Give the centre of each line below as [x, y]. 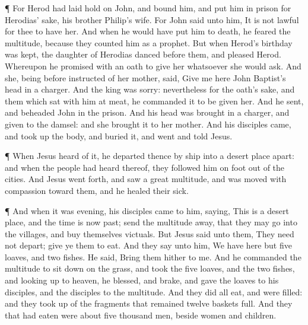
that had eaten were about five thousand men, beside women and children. [141, 315]
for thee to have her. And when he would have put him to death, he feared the [148, 31]
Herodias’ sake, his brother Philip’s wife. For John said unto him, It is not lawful [152, 19]
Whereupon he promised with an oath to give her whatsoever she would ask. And [153, 66]
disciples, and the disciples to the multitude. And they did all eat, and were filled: [154, 291]
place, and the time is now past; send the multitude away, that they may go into [151, 222]
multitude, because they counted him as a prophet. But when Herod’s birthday [149, 42]
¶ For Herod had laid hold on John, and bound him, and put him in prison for [148, 8]
